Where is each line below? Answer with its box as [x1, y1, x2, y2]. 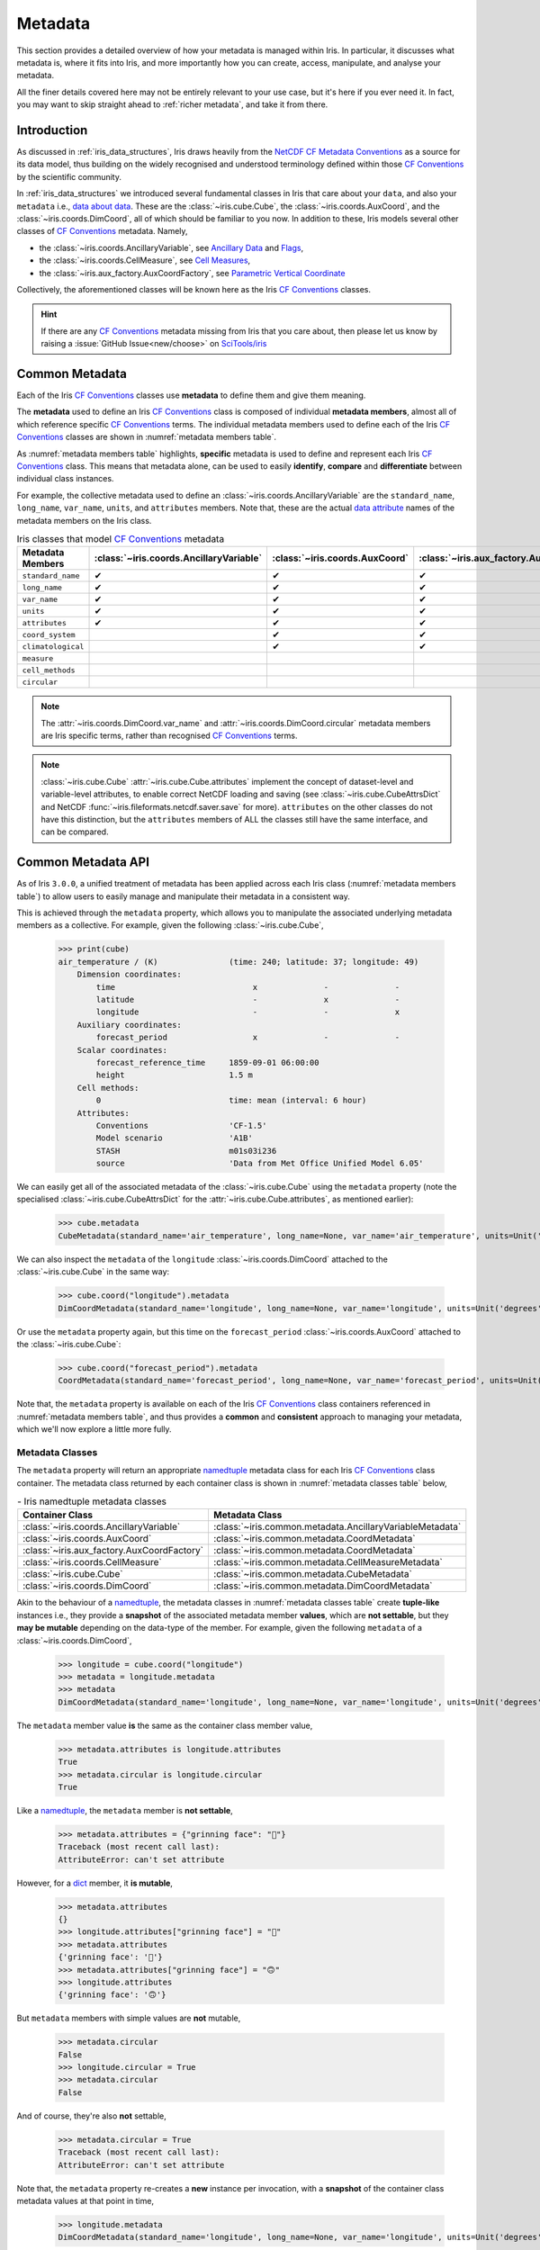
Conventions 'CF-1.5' [95, 1120, 267, 1130]
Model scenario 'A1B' [95, 1133, 254, 1143]
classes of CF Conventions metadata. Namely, [16, 226, 188, 237]
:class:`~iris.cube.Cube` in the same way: [16, 1266, 170, 1277]
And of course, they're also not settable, [16, 2110, 166, 2121]
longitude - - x [95, 1007, 400, 1017]
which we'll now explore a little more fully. [16, 1424, 172, 1435]
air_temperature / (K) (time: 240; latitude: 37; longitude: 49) [58, 957, 419, 967]
